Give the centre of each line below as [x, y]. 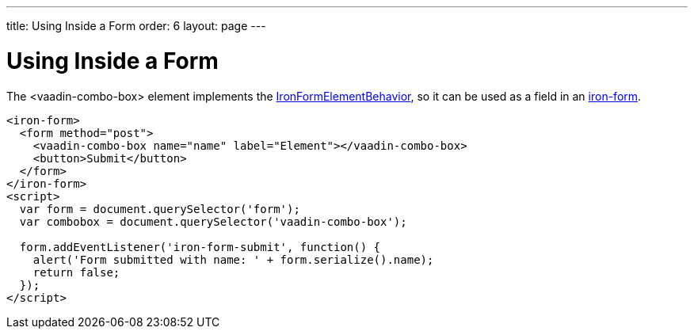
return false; [76, 272]
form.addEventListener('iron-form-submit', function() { [200, 247]
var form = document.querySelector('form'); [160, 209]
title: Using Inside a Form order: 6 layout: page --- [136, 26]
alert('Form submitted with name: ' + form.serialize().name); [233, 259]
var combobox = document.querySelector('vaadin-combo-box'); [213, 221]
